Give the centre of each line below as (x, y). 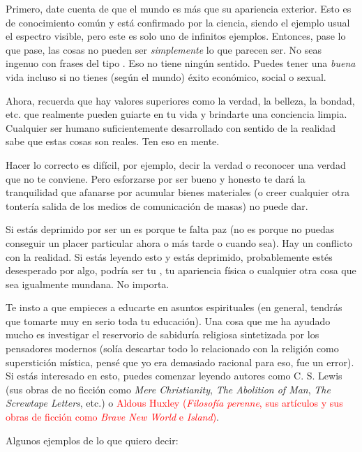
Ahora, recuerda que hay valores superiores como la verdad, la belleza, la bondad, (180, 100)
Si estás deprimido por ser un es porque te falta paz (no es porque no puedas (170, 229)
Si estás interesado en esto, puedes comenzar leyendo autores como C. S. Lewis (174, 376)
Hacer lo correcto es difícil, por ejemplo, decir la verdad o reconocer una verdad (176, 164)
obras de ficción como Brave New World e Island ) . (112, 417)
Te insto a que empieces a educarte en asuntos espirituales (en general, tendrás (174, 307)
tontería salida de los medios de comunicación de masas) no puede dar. (157, 205)
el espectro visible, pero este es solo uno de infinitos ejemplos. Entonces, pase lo (176, 36)
